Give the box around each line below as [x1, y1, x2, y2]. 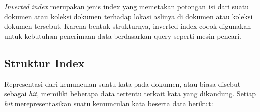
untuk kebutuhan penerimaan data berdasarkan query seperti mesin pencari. [4, 30, 241, 41]
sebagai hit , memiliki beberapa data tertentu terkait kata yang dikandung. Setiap [4, 88, 256, 99]
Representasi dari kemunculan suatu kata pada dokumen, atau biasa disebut [4, 78, 241, 89]
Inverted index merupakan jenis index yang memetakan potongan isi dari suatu [4, 1, 249, 11]
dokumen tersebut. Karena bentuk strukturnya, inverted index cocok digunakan [4, 21, 251, 31]
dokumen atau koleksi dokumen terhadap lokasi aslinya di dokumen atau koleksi [4, 11, 253, 21]
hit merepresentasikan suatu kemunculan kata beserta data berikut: [4, 98, 213, 108]
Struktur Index [4, 55, 85, 70]
